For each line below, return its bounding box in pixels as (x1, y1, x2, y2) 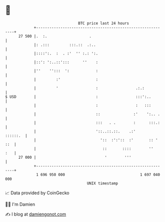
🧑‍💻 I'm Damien (5, 201, 36, 207)
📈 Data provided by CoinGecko (5, 190, 70, 196)
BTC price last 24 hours (78, 21, 129, 26)
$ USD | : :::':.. (5, 94, 152, 99)
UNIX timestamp (86, 180, 119, 186)
